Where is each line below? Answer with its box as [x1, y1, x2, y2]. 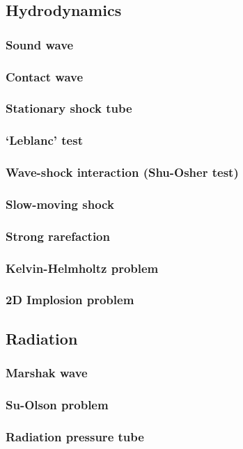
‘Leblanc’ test [6, 132, 83, 149]
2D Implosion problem [6, 291, 134, 308]
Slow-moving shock [6, 195, 114, 212]
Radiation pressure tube [6, 427, 144, 445]
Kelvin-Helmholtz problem [6, 259, 159, 276]
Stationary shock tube [6, 100, 132, 117]
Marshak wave [6, 364, 88, 381]
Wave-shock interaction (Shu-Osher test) [6, 164, 239, 181]
